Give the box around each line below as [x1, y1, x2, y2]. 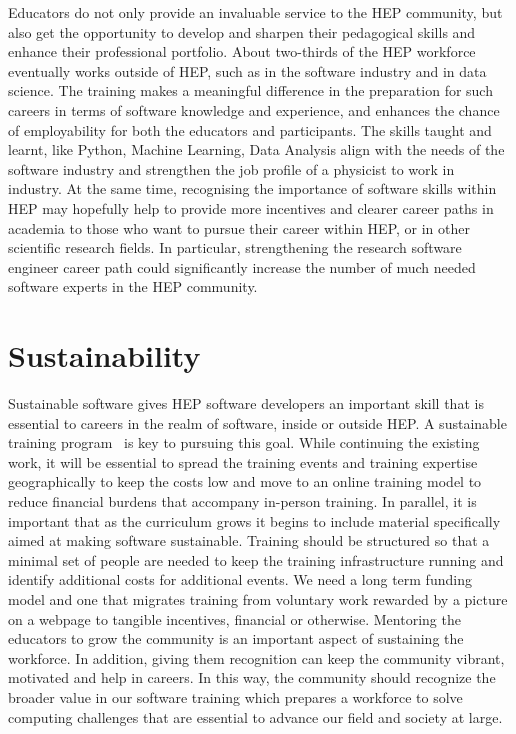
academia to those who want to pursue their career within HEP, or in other [8, 217, 470, 238]
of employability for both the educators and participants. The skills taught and [8, 119, 492, 140]
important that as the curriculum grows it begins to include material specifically [8, 510, 501, 531]
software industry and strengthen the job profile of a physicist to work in [8, 158, 455, 179]
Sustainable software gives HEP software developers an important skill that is [8, 393, 484, 414]
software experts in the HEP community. [8, 276, 258, 297]
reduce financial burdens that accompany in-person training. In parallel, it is [8, 491, 477, 511]
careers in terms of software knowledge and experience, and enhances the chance [8, 99, 500, 120]
